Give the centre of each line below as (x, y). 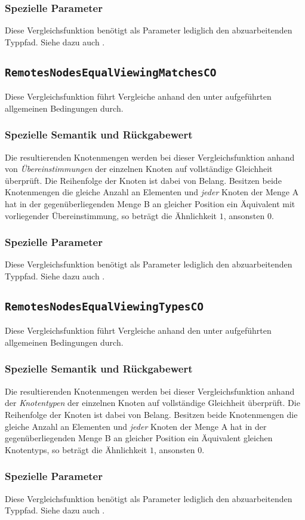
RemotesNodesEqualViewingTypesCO (104, 306)
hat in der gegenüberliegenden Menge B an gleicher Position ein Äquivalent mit (150, 203)
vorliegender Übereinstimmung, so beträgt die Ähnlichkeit (111, 215)
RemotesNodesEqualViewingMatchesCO (111, 72)
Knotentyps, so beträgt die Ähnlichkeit (76, 449)
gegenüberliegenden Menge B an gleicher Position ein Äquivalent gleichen (139, 438)
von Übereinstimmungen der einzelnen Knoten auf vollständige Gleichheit (139, 169)
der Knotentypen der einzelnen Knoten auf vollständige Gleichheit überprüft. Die (152, 403)
